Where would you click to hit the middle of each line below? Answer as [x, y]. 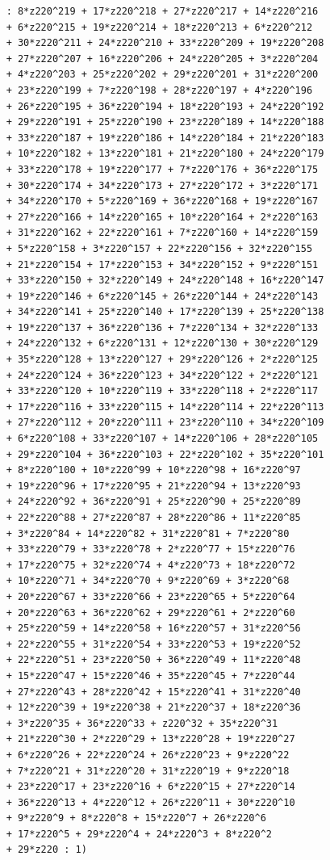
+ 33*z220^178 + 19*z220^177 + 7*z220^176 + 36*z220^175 [162, 169]
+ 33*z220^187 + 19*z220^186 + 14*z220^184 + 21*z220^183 [165, 138]
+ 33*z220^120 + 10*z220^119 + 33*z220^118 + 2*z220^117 [162, 391]
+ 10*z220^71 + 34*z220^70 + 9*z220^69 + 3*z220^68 [148, 581]
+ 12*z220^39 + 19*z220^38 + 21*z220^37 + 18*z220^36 [153, 708]
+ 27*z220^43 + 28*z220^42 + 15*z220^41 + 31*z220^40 [153, 692]
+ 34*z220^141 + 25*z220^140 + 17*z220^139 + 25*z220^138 [165, 312]
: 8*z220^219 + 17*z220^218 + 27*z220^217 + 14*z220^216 [162, 11]
